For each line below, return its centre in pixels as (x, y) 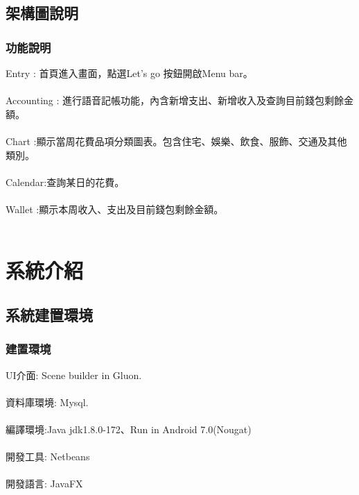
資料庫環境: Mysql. (47, 402)
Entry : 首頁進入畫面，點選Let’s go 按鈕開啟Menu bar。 (129, 73)
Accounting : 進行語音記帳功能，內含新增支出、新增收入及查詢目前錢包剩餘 (175, 100)
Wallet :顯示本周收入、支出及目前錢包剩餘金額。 (115, 209)
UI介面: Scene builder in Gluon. (74, 375)
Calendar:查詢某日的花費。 (65, 182)
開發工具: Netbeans (48, 456)
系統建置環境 (49, 314)
